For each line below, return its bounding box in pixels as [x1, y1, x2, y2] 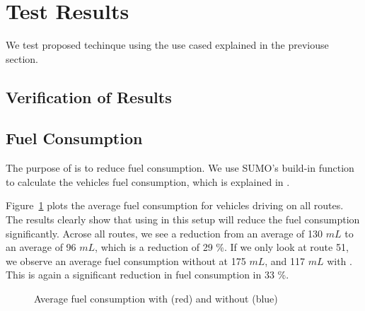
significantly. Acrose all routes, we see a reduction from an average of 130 [6, 225, 323, 240]
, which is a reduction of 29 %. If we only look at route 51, [95, 240, 349, 254]
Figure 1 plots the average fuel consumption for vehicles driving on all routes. [6, 198, 344, 213]
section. [6, 51, 38, 66]
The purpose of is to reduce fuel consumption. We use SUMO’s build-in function [6, 160, 354, 175]
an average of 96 [6, 240, 76, 254]
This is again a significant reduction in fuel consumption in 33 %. [6, 267, 289, 282]
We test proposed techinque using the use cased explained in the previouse [6, 37, 329, 52]
